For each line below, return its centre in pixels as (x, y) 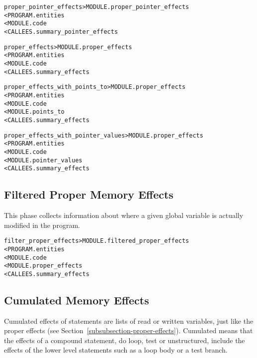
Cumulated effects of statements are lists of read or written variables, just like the (129, 321)
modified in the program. (42, 225)
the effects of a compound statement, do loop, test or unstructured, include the (125, 340)
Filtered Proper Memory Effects (89, 194)
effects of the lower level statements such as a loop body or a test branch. (116, 350)
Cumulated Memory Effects (77, 300)
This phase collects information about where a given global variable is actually (124, 215)
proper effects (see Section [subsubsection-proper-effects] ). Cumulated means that (128, 330)
